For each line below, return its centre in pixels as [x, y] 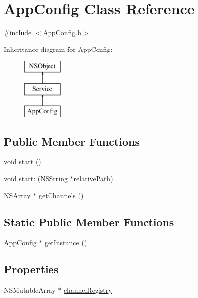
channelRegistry [88, 290]
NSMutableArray [30, 290]
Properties [31, 269]
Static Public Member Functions [89, 222]
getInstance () [66, 242]
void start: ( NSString [36, 178]
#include [18, 32]
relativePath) [93, 178]
